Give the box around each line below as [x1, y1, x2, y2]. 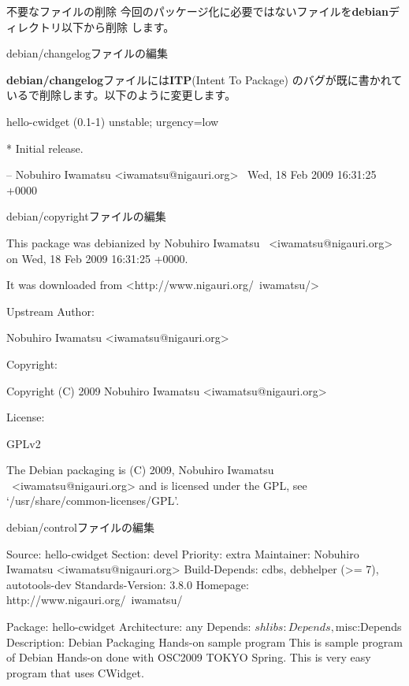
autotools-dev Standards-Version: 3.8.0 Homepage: [6, 576, 249, 592]
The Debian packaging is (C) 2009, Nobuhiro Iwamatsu [6, 462, 274, 478]
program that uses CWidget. [6, 664, 144, 680]
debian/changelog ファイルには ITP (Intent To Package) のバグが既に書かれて [6, 71, 403, 87]
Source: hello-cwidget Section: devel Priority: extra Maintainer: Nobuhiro [6, 545, 359, 562]
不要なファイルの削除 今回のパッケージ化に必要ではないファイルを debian [6, 3, 389, 19]
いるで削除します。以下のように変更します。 [6, 87, 236, 103]
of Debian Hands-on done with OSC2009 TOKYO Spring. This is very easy [6, 649, 371, 666]
